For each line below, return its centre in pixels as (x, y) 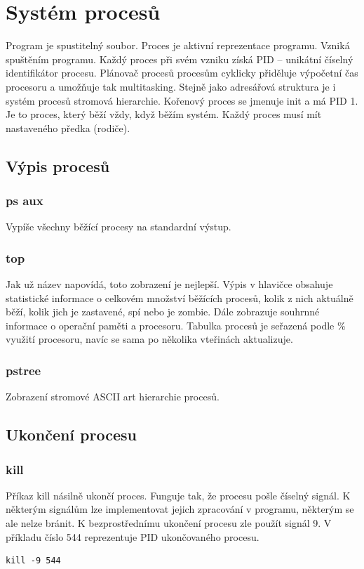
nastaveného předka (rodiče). (68, 127)
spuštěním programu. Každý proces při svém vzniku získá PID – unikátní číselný (180, 59)
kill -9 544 (33, 561)
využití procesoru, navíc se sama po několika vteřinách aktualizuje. (149, 339)
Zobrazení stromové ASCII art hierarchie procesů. (113, 397)
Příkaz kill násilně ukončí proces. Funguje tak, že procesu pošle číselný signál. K (178, 495)
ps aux (25, 200)
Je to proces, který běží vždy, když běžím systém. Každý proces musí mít (164, 114)
